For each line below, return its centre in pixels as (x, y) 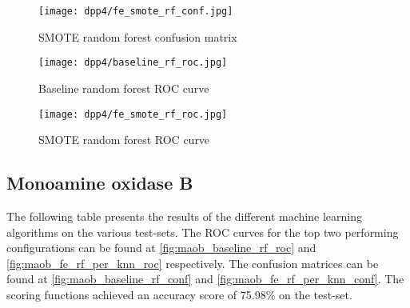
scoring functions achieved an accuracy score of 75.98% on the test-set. (179, 294)
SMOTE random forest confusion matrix (138, 36)
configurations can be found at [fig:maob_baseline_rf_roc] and (161, 248)
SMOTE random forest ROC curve (124, 140)
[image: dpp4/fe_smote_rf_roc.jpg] (133, 114)
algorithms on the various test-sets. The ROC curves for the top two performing (203, 232)
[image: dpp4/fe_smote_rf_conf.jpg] (136, 11)
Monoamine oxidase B (100, 183)
